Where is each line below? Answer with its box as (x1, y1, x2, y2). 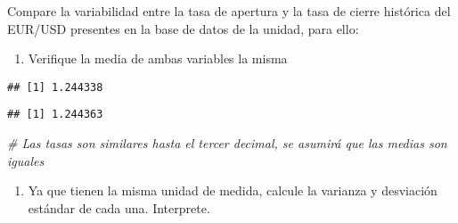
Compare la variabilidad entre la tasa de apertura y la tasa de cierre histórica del (7, 2, 451, 20)
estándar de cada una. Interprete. (28, 198, 210, 217)
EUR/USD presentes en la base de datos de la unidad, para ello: (7, 19, 359, 37)
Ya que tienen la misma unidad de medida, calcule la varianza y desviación (28, 181, 438, 200)
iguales (7, 151, 45, 169)
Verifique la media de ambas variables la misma (28, 49, 288, 68)
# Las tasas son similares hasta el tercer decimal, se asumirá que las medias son (7, 134, 447, 153)
